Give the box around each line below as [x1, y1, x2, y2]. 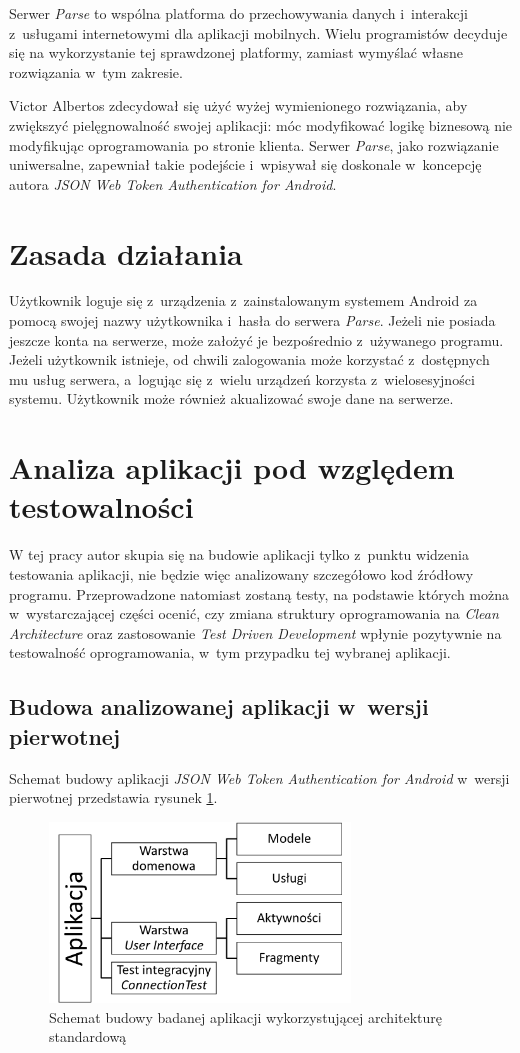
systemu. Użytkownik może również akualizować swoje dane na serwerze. [9, 388, 454, 409]
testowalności [9, 486, 194, 527]
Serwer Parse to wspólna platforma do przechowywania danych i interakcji [9, 3, 468, 23]
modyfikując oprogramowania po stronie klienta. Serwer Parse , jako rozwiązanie [9, 134, 499, 155]
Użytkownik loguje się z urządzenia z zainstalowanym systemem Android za [9, 290, 478, 311]
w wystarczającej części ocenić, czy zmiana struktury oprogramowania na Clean [9, 603, 499, 624]
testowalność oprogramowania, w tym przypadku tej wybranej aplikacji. [9, 642, 451, 663]
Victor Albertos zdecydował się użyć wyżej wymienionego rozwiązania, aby [9, 95, 468, 116]
